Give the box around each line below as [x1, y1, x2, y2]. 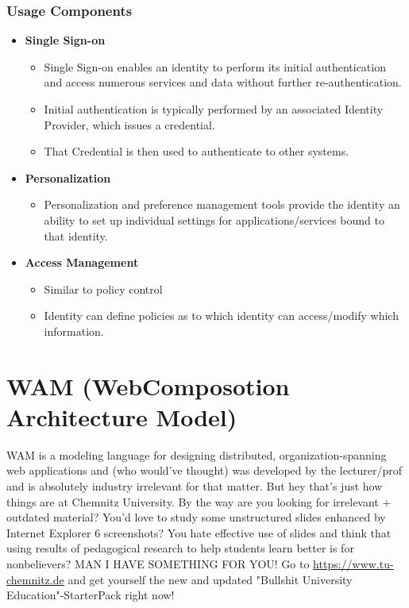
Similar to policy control [44, 280, 163, 297]
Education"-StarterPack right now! [6, 587, 175, 603]
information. [44, 322, 104, 339]
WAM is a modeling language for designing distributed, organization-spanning [6, 446, 387, 463]
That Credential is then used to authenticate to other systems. [44, 143, 349, 160]
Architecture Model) [6, 400, 237, 433]
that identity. [44, 227, 108, 244]
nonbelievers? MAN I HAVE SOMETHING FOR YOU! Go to [6, 556, 310, 571]
